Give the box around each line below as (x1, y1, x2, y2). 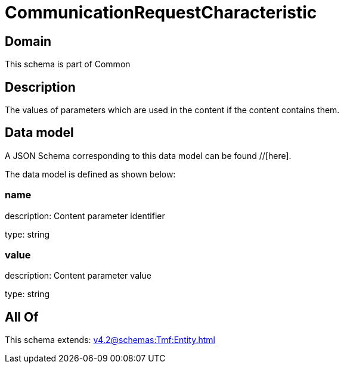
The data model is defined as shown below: (5, 169, 176, 179)
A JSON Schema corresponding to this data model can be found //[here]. (5, 150, 292, 161)
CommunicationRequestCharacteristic (5, 2, 317, 23)
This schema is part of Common (5, 59, 131, 70)
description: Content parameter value (5, 270, 151, 281)
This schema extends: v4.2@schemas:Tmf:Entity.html (5, 335, 215, 345)
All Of (5, 309, 39, 325)
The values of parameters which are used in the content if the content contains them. (5, 105, 340, 116)
